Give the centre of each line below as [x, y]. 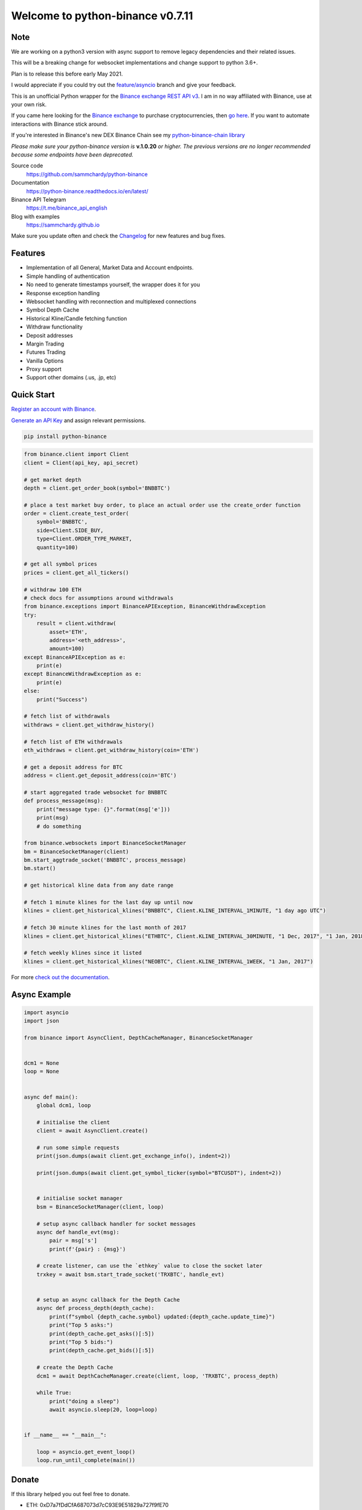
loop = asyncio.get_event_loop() [86, 1452]
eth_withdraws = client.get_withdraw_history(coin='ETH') [111, 750]
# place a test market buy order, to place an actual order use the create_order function [162, 505]
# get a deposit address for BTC [73, 767]
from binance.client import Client [76, 454]
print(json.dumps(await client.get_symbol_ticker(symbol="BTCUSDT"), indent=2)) [159, 1173]
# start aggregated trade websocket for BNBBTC [95, 792]
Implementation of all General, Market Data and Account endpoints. [110, 268]
